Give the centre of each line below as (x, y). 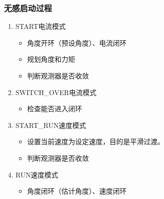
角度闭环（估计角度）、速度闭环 (77, 191)
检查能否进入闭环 (55, 109)
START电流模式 (41, 26)
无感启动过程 (28, 8)
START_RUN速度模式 (51, 125)
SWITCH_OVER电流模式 (56, 92)
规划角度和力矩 (51, 59)
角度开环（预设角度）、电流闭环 (77, 42)
